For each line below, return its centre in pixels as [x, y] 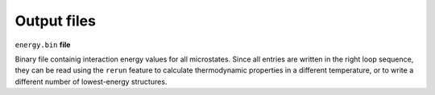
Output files [56, 21]
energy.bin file [43, 45]
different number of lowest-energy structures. [91, 81]
